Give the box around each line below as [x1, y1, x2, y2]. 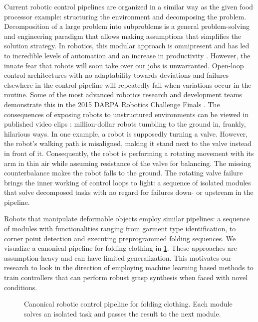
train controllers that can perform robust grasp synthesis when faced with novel [4, 272, 248, 283]
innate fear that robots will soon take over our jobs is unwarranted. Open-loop [4, 60, 244, 70]
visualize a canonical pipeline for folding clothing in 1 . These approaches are [4, 243, 237, 253]
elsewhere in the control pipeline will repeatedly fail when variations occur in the [4, 79, 252, 90]
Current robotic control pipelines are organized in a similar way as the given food [4, 1, 254, 11]
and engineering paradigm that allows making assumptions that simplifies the [4, 30, 242, 41]
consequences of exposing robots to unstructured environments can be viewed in [4, 109, 249, 119]
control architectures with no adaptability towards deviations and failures [4, 70, 229, 80]
